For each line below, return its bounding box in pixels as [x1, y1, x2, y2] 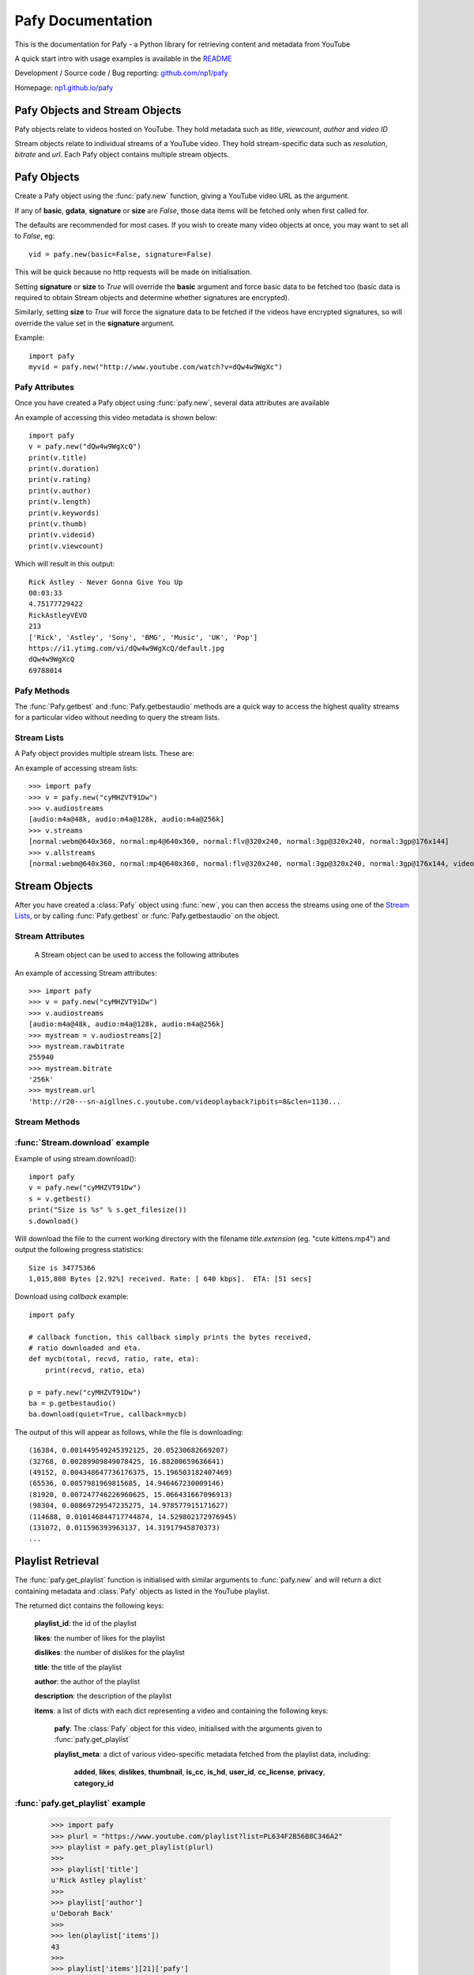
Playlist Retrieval [14, 1555, 100, 1568]
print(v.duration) [28, 465, 100, 473]
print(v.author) [28, 486, 92, 495]
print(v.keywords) [28, 508, 100, 517]
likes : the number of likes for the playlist [34, 1633, 166, 1642]
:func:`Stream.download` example [14, 1138, 150, 1149]
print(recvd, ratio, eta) [44, 1365, 146, 1375]
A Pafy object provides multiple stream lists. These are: [14, 749, 195, 758]
